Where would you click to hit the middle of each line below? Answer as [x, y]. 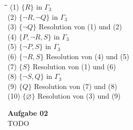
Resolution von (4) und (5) [88, 56]
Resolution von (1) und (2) [80, 27]
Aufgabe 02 [28, 113]
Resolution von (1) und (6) [74, 66]
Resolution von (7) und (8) [76, 86]
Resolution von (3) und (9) [79, 96]
